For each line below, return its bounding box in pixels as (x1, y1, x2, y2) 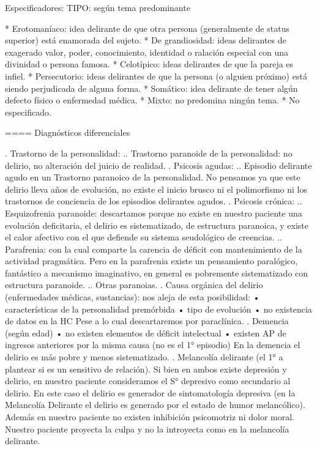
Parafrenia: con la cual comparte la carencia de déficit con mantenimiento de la (5, 242, 302, 255)
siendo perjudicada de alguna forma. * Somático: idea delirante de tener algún (5, 81, 298, 94)
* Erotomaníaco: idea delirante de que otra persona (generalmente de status (5, 21, 289, 34)
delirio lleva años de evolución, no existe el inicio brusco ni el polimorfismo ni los (5, 182, 307, 195)
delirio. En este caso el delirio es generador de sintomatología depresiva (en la (5, 386, 296, 399)
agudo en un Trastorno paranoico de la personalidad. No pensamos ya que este (5, 171, 300, 184)
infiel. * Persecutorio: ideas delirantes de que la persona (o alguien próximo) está (5, 69, 307, 82)
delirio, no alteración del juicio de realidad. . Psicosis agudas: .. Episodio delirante (5, 158, 312, 171)
